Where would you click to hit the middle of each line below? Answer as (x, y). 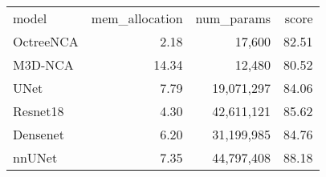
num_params (233, 18)
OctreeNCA (46, 41)
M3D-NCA (43, 64)
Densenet (39, 134)
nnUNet (35, 157)
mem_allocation (137, 18)
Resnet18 (39, 111)
